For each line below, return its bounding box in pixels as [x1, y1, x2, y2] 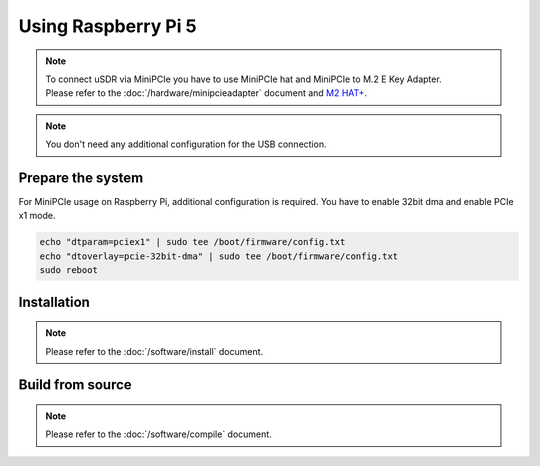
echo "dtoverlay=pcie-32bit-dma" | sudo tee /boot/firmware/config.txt [39, 250, 399, 262]
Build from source [18, 376, 132, 394]
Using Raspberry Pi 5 [18, 15, 197, 37]
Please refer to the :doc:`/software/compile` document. [45, 428, 272, 440]
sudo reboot [39, 265, 99, 276]
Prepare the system [18, 169, 144, 186]
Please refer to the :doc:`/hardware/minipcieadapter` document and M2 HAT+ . [45, 87, 368, 99]
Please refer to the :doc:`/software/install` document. [45, 345, 264, 357]
